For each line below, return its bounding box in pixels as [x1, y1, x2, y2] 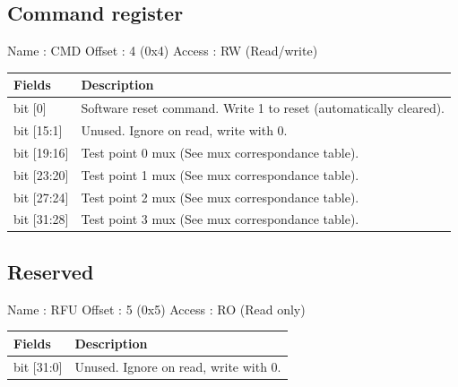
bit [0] [13, 99, 47, 117]
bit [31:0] [13, 357, 63, 375]
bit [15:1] [13, 120, 63, 139]
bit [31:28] [13, 210, 69, 228]
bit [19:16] [13, 142, 69, 161]
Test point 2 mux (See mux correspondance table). [81, 187, 359, 206]
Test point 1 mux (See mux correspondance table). [81, 165, 359, 184]
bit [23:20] [13, 165, 69, 184]
